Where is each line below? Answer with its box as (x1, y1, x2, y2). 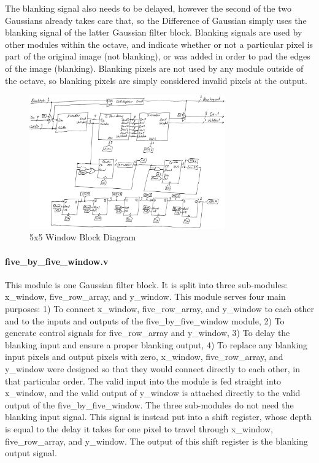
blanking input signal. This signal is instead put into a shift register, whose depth (5, 410, 312, 423)
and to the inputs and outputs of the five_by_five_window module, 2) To (5, 314, 285, 327)
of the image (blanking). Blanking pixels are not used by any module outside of (5, 61, 304, 74)
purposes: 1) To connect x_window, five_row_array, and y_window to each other (5, 302, 314, 315)
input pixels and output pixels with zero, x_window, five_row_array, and (5, 350, 283, 363)
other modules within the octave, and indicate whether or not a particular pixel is (5, 37, 313, 50)
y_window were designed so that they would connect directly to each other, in (5, 362, 300, 375)
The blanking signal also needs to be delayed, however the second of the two (5, 2, 291, 14)
